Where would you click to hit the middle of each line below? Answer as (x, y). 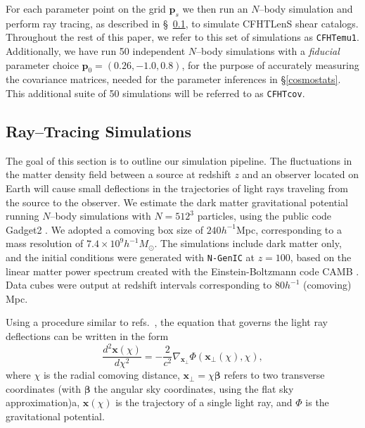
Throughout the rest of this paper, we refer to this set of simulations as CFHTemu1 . (182, 37)
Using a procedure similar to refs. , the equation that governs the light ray (167, 322)
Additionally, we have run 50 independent (96, 51)
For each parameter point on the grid (86, 8)
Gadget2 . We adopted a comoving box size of (104, 229)
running (23, 216)
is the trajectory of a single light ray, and (204, 402)
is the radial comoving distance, (111, 375)
